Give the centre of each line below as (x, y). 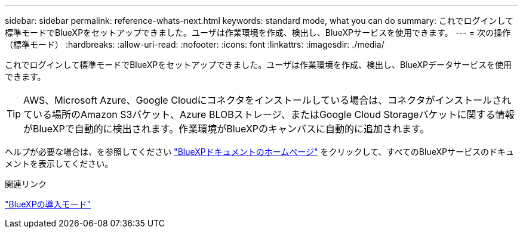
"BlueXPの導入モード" (48, 204)
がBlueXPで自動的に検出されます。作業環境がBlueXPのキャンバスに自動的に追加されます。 (227, 129)
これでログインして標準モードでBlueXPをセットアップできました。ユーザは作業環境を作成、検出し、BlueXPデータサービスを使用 (259, 65)
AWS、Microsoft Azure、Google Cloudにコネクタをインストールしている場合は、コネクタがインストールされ (267, 100)
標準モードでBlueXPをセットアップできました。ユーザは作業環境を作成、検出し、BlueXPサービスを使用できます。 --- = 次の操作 (258, 32)
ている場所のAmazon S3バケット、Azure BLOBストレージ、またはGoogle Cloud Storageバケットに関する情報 (269, 114)
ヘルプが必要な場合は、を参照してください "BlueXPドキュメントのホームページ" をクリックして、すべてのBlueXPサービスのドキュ (259, 152)
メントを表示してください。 (59, 164)
